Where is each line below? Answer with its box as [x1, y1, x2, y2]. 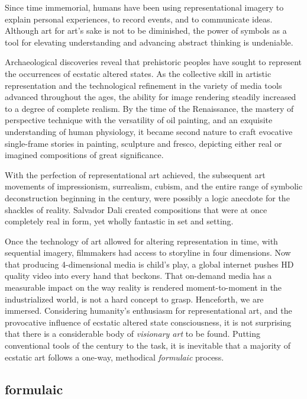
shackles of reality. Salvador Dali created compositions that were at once [5, 203, 267, 215]
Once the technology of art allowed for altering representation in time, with [5, 234, 278, 247]
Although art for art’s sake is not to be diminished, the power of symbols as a [5, 24, 287, 37]
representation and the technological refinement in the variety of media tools [5, 79, 282, 91]
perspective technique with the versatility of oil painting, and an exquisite [5, 114, 273, 126]
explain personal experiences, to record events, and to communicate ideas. [5, 12, 273, 25]
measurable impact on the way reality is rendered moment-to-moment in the [5, 281, 282, 294]
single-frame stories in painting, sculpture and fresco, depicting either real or [5, 137, 282, 149]
